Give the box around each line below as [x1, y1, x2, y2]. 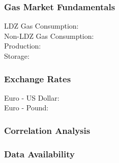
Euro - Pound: [4, 102, 49, 113]
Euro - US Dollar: [4, 92, 59, 103]
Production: [4, 40, 41, 51]
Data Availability [4, 147, 75, 160]
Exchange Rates [4, 72, 71, 85]
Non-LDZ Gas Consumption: [4, 30, 94, 41]
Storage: [4, 51, 29, 61]
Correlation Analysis [4, 124, 91, 136]
